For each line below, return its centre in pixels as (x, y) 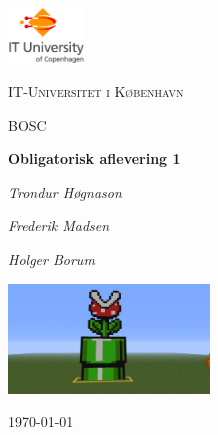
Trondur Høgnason (65, 191)
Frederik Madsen (59, 225)
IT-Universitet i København (96, 91)
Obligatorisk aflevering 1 (94, 158)
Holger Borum (51, 259)
